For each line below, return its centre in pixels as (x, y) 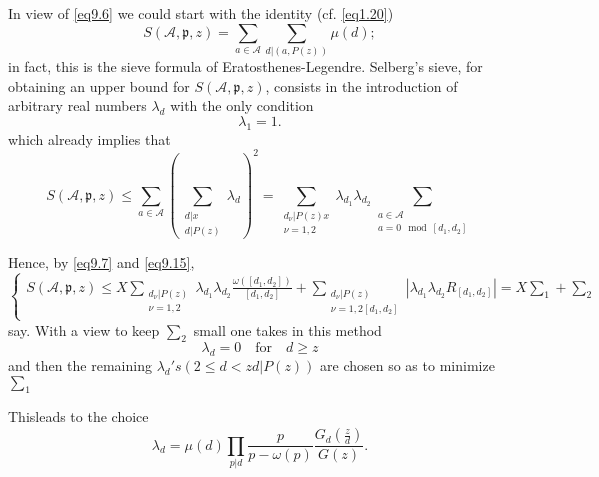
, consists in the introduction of (361, 85)
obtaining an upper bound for (99, 85)
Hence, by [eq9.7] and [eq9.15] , (101, 262)
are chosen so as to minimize (407, 365)
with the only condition (242, 105)
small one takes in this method (287, 329)
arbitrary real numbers (77, 105)
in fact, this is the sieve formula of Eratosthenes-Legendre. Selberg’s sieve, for (245, 65)
